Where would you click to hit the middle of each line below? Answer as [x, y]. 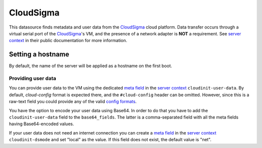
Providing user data [33, 78]
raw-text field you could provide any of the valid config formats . [73, 102]
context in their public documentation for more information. [68, 41]
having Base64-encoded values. [41, 124]
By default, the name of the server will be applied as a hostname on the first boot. [90, 66]
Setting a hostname [39, 54]
